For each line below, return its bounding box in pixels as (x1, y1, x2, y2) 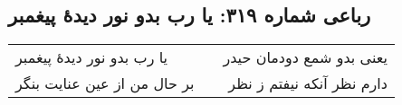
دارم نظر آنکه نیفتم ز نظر (228, 73, 388, 94)
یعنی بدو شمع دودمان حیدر (223, 47, 388, 68)
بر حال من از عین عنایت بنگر (15, 73, 195, 94)
